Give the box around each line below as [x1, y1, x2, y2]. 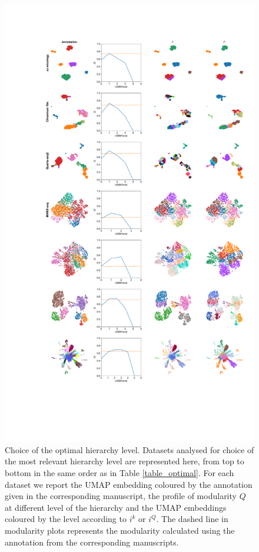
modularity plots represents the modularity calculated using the [5, 524, 235, 536]
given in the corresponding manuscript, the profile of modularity [5, 490, 237, 502]
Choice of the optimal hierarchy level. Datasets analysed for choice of [5, 443, 254, 455]
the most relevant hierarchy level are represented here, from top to [5, 455, 244, 467]
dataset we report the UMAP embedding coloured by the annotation [5, 478, 253, 490]
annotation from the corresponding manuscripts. [5, 536, 179, 548]
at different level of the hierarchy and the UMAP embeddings [5, 501, 227, 513]
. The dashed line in [156, 513, 228, 525]
